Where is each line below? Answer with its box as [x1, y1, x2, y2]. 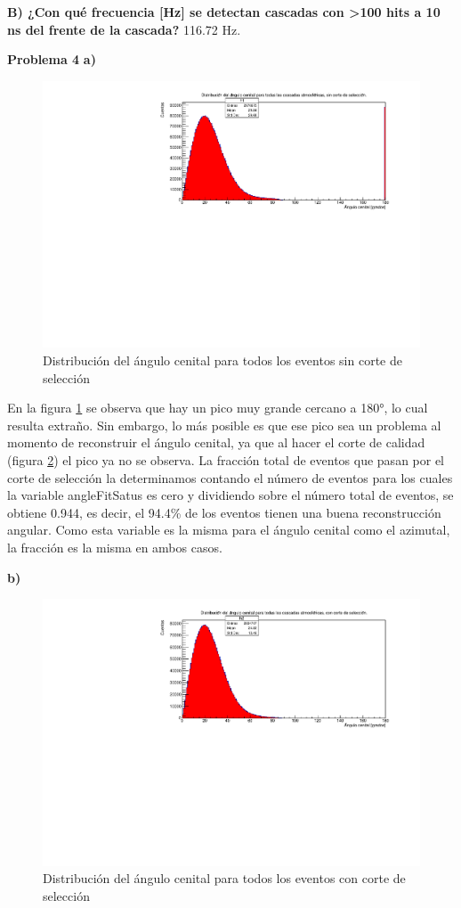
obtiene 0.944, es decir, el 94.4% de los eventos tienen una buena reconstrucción [7, 503, 441, 521]
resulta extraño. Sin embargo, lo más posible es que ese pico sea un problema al [7, 415, 441, 434]
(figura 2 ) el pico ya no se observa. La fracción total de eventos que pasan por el [7, 451, 445, 469]
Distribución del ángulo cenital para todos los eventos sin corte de [43, 351, 402, 370]
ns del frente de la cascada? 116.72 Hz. [7, 20, 241, 38]
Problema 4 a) [7, 50, 96, 69]
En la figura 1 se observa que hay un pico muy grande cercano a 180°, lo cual [7, 398, 428, 417]
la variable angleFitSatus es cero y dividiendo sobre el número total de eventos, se [7, 486, 454, 504]
